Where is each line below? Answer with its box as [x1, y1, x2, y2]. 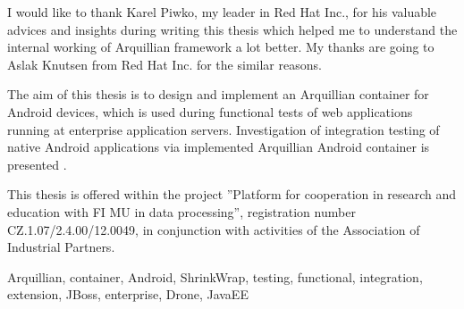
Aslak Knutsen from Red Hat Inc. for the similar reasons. [7, 54, 322, 73]
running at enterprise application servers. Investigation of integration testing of [7, 120, 440, 138]
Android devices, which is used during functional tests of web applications [7, 102, 413, 121]
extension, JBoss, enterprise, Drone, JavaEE [7, 285, 249, 304]
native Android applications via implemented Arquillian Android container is [7, 138, 430, 156]
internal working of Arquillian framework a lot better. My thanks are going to [7, 38, 434, 56]
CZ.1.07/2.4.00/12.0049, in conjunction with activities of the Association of [7, 220, 420, 238]
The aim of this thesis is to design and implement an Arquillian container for [7, 85, 429, 104]
